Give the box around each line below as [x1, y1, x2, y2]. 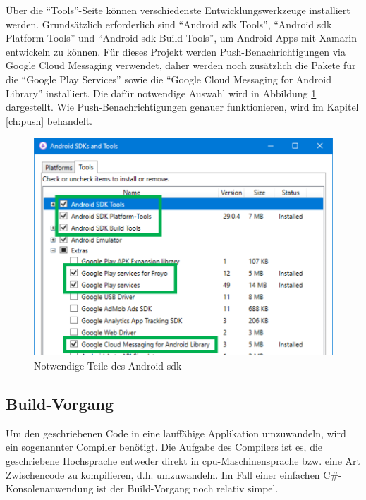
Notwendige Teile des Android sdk [34, 358, 182, 373]
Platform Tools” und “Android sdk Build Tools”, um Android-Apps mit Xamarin [6, 30, 357, 45]
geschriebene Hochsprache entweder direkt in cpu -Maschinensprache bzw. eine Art [6, 453, 360, 468]
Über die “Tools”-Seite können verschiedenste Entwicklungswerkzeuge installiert [6, 3, 350, 17]
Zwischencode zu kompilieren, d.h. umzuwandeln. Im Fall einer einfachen [6, 467, 320, 482]
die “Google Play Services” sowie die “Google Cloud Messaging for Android [6, 71, 332, 86]
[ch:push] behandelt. [6, 113, 93, 128]
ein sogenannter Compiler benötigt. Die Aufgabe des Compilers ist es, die [6, 439, 323, 454]
